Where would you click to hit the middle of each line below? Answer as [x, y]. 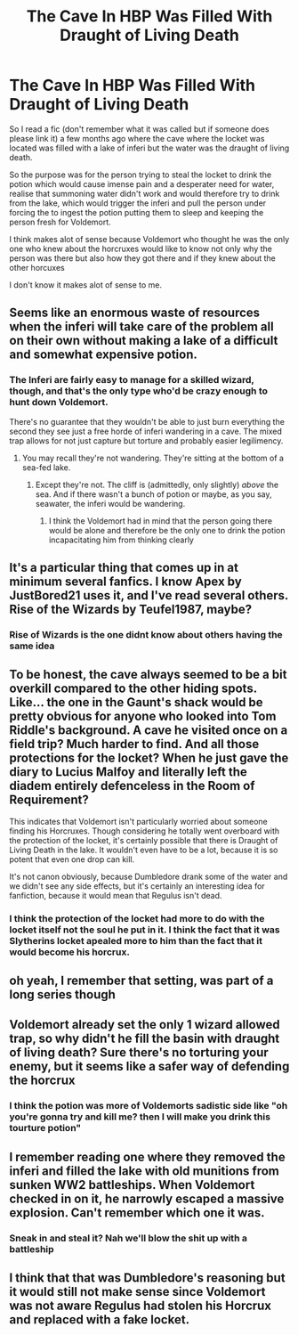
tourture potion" [45, 1128]
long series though [62, 995]
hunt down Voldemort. [59, 403]
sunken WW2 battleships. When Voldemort [132, 1185]
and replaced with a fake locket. [99, 1320]
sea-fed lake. [46, 467]
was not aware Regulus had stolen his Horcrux [141, 1306]
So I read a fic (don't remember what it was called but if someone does [139, 129]
